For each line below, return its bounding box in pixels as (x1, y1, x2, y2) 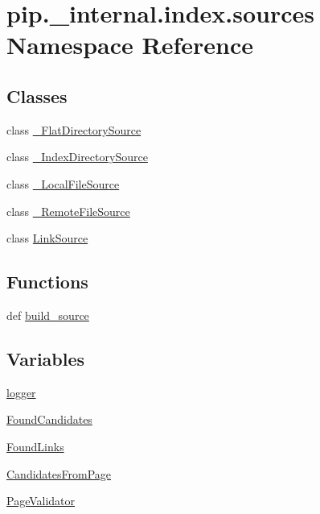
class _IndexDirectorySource (6, 148, 148, 165)
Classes (6, 83, 68, 108)
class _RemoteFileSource (6, 202, 130, 219)
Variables (6, 346, 85, 371)
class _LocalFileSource (6, 175, 120, 192)
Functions (6, 269, 88, 294)
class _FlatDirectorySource (6, 121, 142, 138)
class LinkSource (6, 230, 88, 247)
